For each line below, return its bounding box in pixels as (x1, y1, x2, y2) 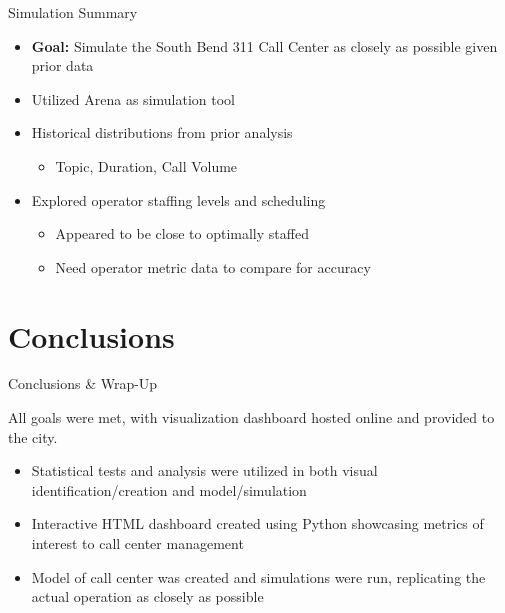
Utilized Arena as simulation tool (31, 88, 235, 109)
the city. (8, 426, 58, 447)
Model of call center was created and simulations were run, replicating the (31, 566, 486, 587)
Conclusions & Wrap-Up (8, 373, 158, 394)
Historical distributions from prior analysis (31, 122, 293, 143)
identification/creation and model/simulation (31, 479, 307, 500)
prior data (31, 55, 94, 76)
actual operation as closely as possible (31, 586, 264, 607)
